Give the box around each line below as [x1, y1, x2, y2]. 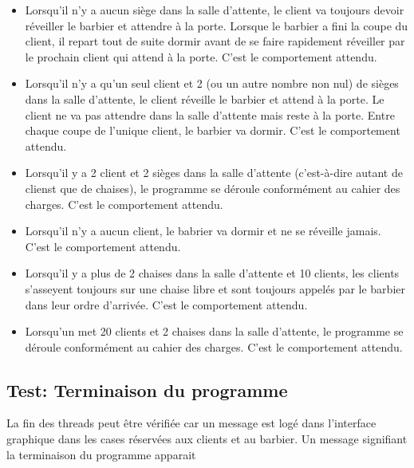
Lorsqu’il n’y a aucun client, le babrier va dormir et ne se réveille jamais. [25, 222, 381, 239]
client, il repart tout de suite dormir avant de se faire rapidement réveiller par [25, 33, 405, 49]
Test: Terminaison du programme [6, 377, 288, 402]
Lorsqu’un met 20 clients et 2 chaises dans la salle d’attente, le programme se [25, 323, 404, 340]
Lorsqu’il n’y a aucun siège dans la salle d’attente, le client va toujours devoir [25, 2, 404, 18]
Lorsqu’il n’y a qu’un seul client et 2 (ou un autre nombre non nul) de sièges [25, 75, 399, 92]
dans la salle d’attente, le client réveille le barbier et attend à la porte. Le [25, 90, 384, 107]
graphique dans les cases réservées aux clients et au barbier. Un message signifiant [6, 431, 408, 447]
